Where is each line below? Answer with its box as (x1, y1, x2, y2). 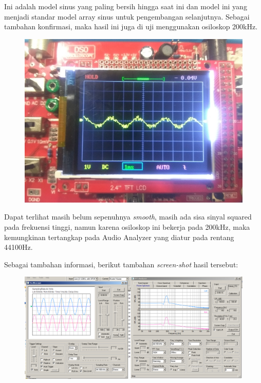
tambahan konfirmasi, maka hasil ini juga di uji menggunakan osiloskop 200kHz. (4, 21, 258, 32)
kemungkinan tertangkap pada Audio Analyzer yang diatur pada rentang (4, 231, 234, 242)
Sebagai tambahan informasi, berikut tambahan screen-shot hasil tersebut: (4, 259, 238, 269)
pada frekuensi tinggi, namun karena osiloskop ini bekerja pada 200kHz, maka (4, 221, 250, 232)
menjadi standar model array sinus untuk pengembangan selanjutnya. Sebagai (4, 11, 250, 22)
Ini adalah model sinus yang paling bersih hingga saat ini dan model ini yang (4, 1, 247, 11)
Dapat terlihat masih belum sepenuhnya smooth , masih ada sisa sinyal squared (4, 211, 252, 222)
